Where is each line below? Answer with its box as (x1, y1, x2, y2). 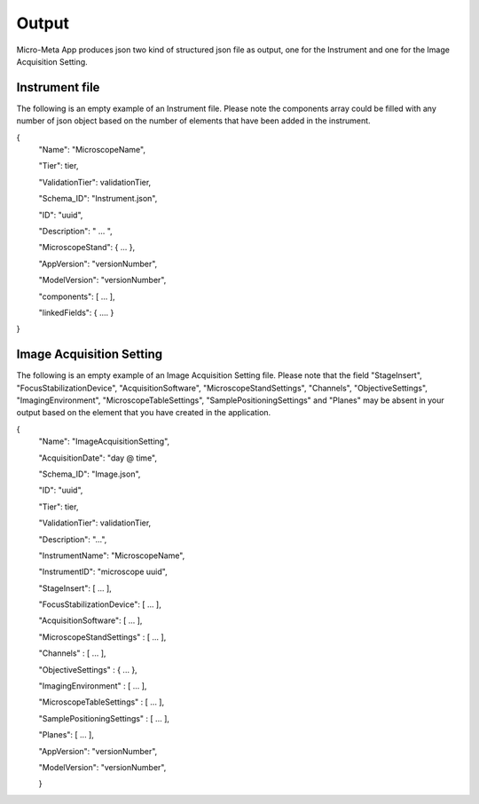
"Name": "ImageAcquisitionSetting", (38, 436, 170, 447)
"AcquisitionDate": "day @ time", (38, 453, 157, 463)
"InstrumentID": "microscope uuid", (38, 566, 168, 577)
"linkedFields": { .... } (38, 307, 114, 318)
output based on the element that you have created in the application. (16, 407, 271, 418)
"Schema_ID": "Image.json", (38, 469, 141, 479)
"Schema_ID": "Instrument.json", (38, 193, 158, 204)
